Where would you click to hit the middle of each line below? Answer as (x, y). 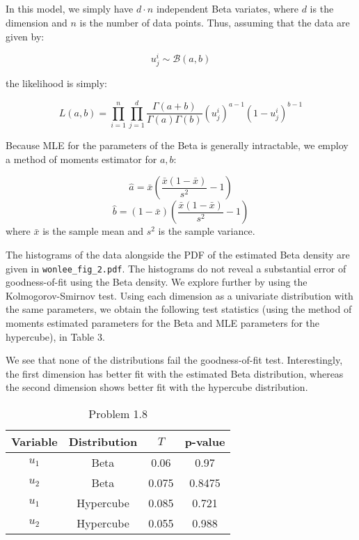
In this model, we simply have (70, 9)
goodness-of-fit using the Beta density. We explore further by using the (157, 282)
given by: (25, 36)
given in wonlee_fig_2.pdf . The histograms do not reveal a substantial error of (176, 268)
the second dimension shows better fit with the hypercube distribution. (157, 387)
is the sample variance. (207, 231)
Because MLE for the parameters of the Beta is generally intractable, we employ (177, 145)
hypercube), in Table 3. (55, 336)
